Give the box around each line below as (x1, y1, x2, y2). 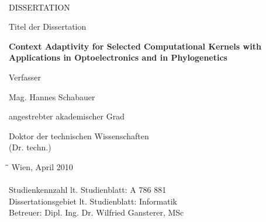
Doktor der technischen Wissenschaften (9, 129, 149, 142)
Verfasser (9, 71, 42, 83)
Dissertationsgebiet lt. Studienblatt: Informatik (9, 195, 177, 207)
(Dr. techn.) (9, 141, 51, 153)
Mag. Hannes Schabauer (9, 90, 95, 103)
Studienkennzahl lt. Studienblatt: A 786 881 (9, 184, 167, 196)
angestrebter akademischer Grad (9, 110, 125, 122)
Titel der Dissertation (9, 20, 87, 33)
